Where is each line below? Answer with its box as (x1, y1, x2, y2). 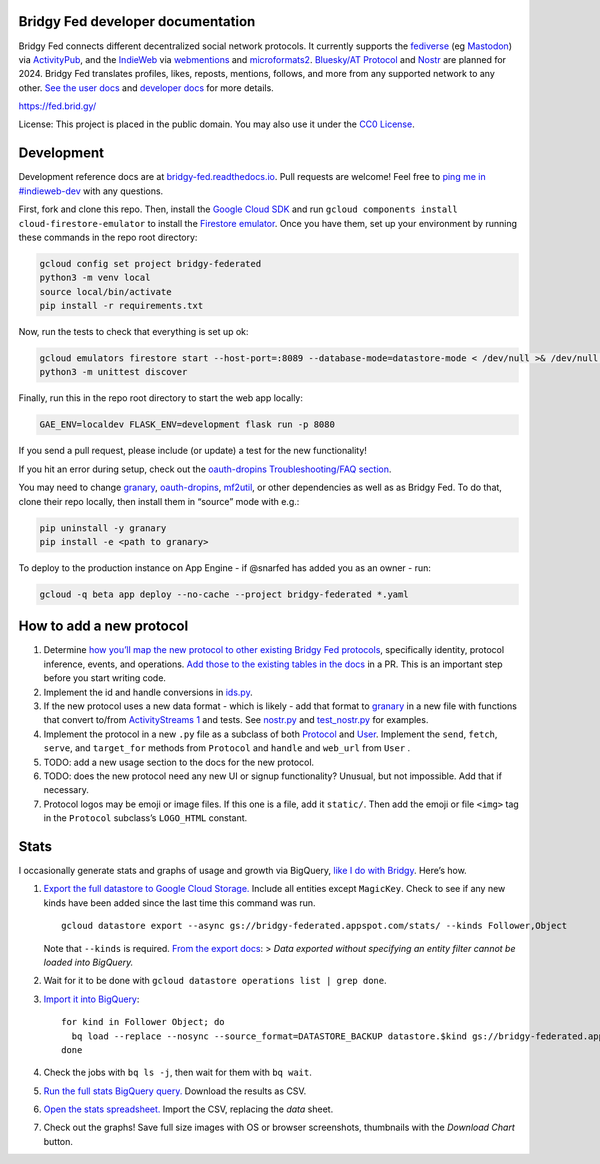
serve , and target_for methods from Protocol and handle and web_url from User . (43, 742, 411, 754)
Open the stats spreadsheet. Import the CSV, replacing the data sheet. (43, 1103, 334, 1115)
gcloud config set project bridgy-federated (39, 258, 262, 269)
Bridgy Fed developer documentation (18, 13, 256, 30)
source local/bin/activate (39, 286, 172, 297)
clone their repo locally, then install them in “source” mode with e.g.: (18, 495, 300, 507)
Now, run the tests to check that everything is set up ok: (18, 326, 249, 338)
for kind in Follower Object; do (61, 1016, 225, 1028)
